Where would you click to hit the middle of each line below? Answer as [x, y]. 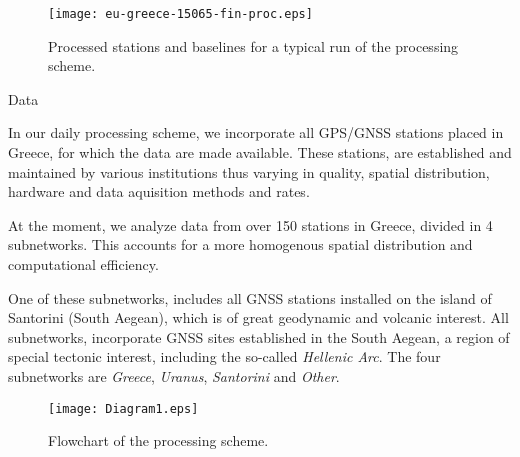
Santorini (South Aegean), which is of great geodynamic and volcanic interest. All [258, 317]
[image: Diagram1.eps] [123, 408]
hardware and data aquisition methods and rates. [159, 191]
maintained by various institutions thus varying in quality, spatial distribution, [249, 171]
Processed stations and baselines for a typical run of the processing [253, 45]
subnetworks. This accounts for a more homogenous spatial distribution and [240, 244]
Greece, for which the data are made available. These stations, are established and [260, 152]
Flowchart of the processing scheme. [158, 440]
